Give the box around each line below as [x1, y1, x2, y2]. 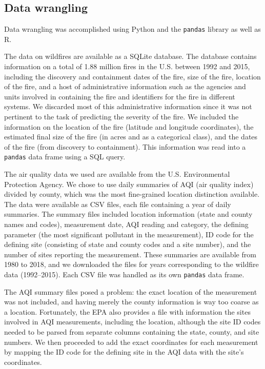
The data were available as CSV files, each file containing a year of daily [4, 198, 231, 209]
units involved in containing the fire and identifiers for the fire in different [4, 91, 235, 101]
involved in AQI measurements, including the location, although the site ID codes [4, 316, 261, 327]
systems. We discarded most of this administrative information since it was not [4, 101, 252, 112]
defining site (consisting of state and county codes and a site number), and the [4, 239, 251, 250]
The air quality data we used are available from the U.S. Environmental [4, 169, 230, 179]
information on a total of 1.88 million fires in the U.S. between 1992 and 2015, [4, 61, 250, 72]
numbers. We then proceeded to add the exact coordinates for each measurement [4, 336, 258, 347]
